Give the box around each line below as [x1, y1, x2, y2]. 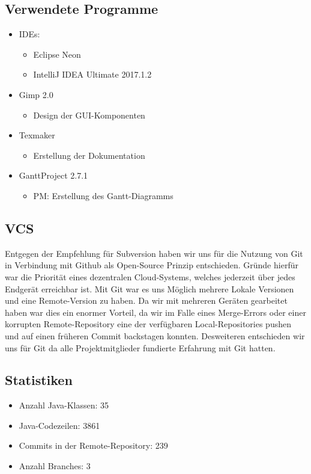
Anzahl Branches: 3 [19, 460, 91, 472]
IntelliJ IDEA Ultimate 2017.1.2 [33, 68, 152, 81]
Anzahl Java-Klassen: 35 [19, 399, 109, 411]
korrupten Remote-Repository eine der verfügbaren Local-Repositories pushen [5, 318, 291, 330]
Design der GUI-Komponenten [33, 108, 145, 121]
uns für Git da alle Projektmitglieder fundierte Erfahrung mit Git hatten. [5, 341, 276, 354]
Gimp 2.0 [19, 88, 53, 100]
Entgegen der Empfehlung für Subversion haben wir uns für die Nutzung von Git [5, 247, 303, 259]
